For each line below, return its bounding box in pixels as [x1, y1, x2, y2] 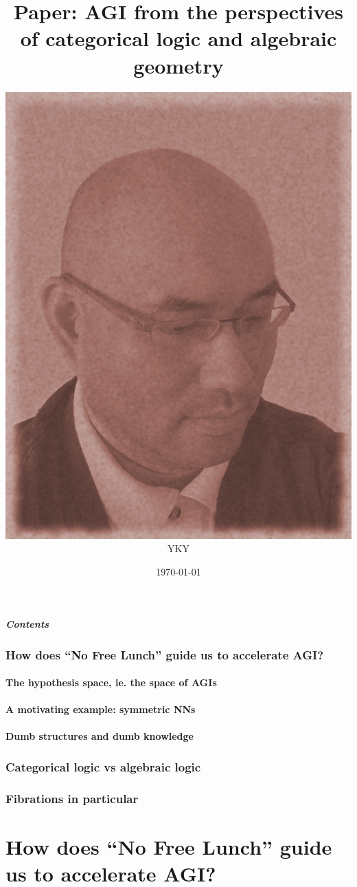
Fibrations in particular [5, 789, 139, 807]
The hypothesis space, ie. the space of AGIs [5, 675, 217, 690]
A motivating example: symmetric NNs [5, 702, 196, 716]
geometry [133, 51, 224, 79]
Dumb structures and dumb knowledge [5, 729, 194, 743]
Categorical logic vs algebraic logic [5, 758, 201, 775]
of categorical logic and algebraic [20, 24, 337, 52]
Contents [5, 616, 49, 631]
